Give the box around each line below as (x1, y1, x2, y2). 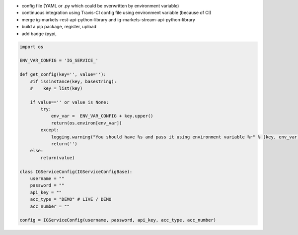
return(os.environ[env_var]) (51, 120, 122, 126)
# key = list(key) (30, 85, 83, 91)
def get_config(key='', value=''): (19, 72, 106, 77)
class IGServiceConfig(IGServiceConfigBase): (19, 169, 133, 175)
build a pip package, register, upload (21, 24, 96, 30)
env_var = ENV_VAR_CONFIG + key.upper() (51, 113, 153, 119)
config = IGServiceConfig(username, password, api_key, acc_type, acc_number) (19, 217, 216, 223)
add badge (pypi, (21, 30, 57, 37)
